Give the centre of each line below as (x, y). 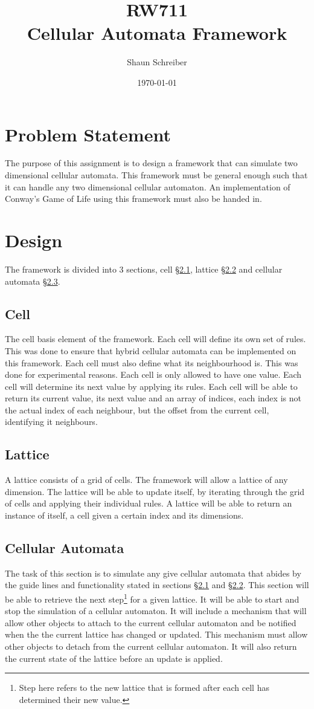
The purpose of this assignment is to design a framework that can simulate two (151, 163)
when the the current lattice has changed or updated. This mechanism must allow (156, 634)
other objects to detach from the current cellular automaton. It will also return (151, 646)
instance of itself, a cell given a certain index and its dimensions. (124, 515)
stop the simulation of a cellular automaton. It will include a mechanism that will (156, 611)
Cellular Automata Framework (157, 33)
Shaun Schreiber (157, 62)
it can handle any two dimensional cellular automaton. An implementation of (148, 186)
